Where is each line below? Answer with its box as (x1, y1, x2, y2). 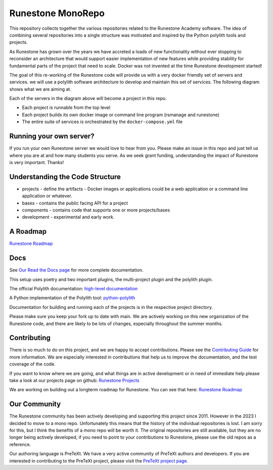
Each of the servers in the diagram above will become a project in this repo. (9, 95, 167, 101)
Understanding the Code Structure (9, 172, 121, 181)
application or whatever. (22, 193, 73, 199)
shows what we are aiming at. (9, 86, 72, 92)
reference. (9, 441, 31, 447)
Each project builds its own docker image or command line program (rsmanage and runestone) (22, 112, 220, 118)
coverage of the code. (9, 361, 56, 367)
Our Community (9, 400, 61, 408)
